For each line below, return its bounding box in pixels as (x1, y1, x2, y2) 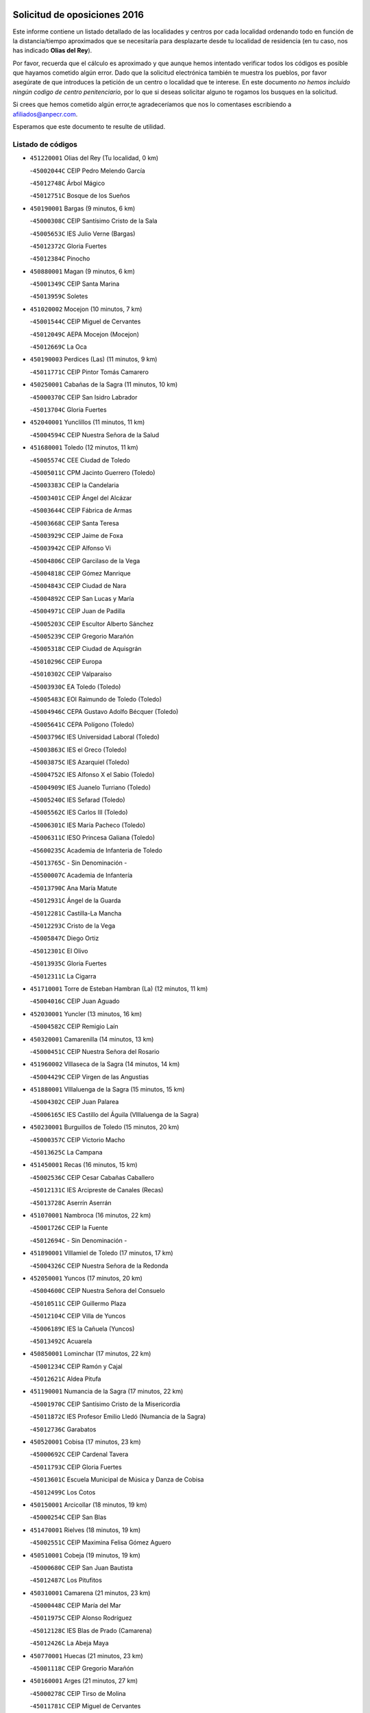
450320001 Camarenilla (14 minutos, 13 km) (29, 1035, 154, 1043)
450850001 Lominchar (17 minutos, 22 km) (29, 1350, 151, 1358)
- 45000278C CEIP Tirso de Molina (29, 1689, 126, 1697)
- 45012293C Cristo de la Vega (29, 922, 116, 930)
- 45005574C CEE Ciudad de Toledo (29, 456, 130, 464)
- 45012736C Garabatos (29, 1425, 97, 1433)
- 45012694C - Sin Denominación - (29, 1236, 127, 1244)
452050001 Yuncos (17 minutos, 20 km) (29, 1274, 143, 1282)
